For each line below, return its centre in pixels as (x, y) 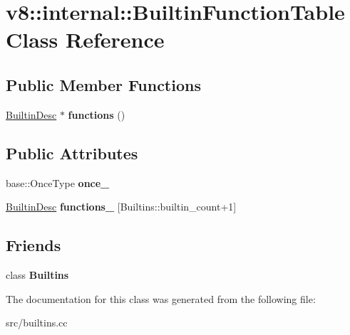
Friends (34, 245)
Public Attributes (72, 153)
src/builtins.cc (37, 323)
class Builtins (37, 274)
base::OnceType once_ (58, 182)
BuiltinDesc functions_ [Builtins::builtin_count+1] (121, 207)
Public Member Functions (103, 84)
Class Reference (85, 39)
